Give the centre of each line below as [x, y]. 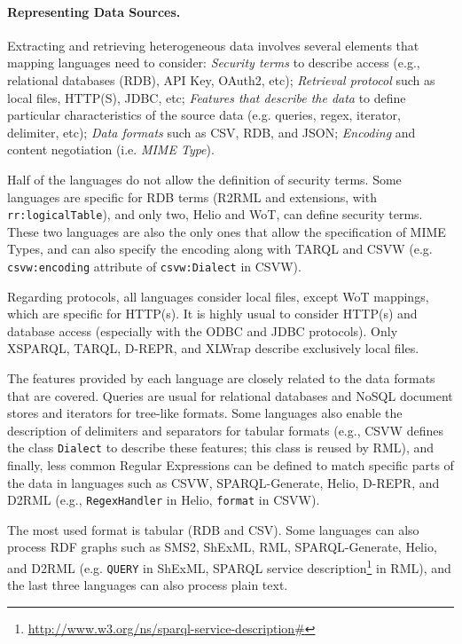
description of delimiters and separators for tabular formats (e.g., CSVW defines [225, 430]
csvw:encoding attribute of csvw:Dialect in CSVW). [154, 266]
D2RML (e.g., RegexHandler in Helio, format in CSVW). [164, 500]
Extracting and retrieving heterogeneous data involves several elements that [213, 45]
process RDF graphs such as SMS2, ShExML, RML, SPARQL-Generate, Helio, [222, 547]
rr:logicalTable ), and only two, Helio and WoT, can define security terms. [215, 214]
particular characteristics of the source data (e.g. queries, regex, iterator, [204, 115]
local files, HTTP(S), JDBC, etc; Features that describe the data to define [207, 97]
